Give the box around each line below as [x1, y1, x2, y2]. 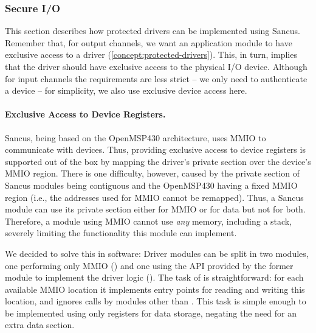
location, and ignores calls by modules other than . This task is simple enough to [5, 295, 306, 307]
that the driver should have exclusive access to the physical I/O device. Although [5, 60, 307, 72]
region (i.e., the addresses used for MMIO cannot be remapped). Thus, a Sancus [5, 191, 304, 203]
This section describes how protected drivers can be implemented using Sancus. [5, 24, 300, 37]
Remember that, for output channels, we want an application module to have [5, 36, 292, 49]
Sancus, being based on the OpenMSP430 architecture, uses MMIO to [5, 131, 266, 144]
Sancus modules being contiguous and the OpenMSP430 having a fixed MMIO [5, 178, 298, 191]
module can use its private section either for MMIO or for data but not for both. [5, 203, 306, 216]
